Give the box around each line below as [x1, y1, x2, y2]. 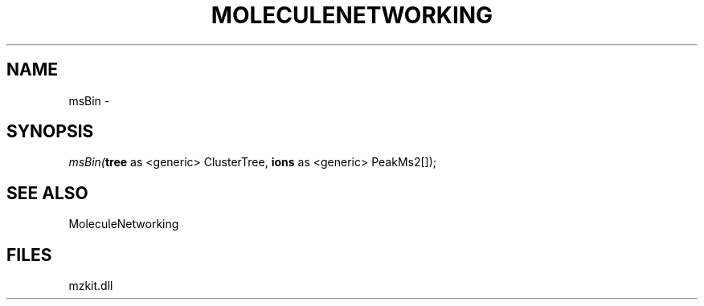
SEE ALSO [6, 182, 88, 203]
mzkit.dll [68, 279, 113, 293]
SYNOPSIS [6, 121, 94, 142]
